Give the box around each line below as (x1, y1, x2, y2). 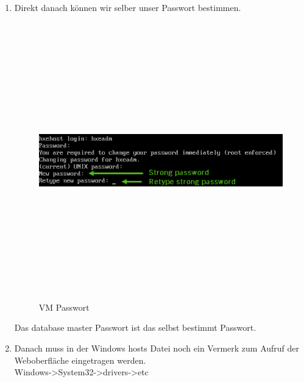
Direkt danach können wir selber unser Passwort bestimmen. (14, 1, 241, 13)
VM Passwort (38, 300, 90, 313)
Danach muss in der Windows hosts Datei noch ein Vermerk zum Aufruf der (14, 341, 300, 354)
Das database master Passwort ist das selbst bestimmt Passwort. (14, 321, 256, 334)
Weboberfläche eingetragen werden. (14, 353, 146, 366)
